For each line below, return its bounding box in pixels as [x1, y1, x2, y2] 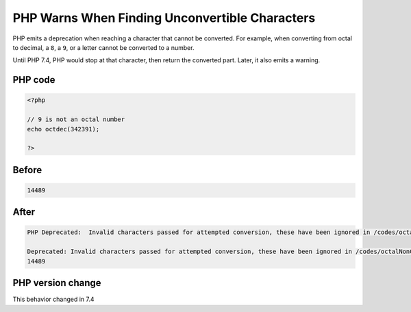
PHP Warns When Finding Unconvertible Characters [12, 10, 316, 25]
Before [12, 164, 42, 176]
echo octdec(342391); [27, 125, 100, 133]
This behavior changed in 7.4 [12, 295, 95, 304]
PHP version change [12, 277, 102, 289]
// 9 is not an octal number [27, 116, 125, 123]
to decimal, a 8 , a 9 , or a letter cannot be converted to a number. [12, 43, 195, 51]
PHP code [12, 74, 55, 86]
